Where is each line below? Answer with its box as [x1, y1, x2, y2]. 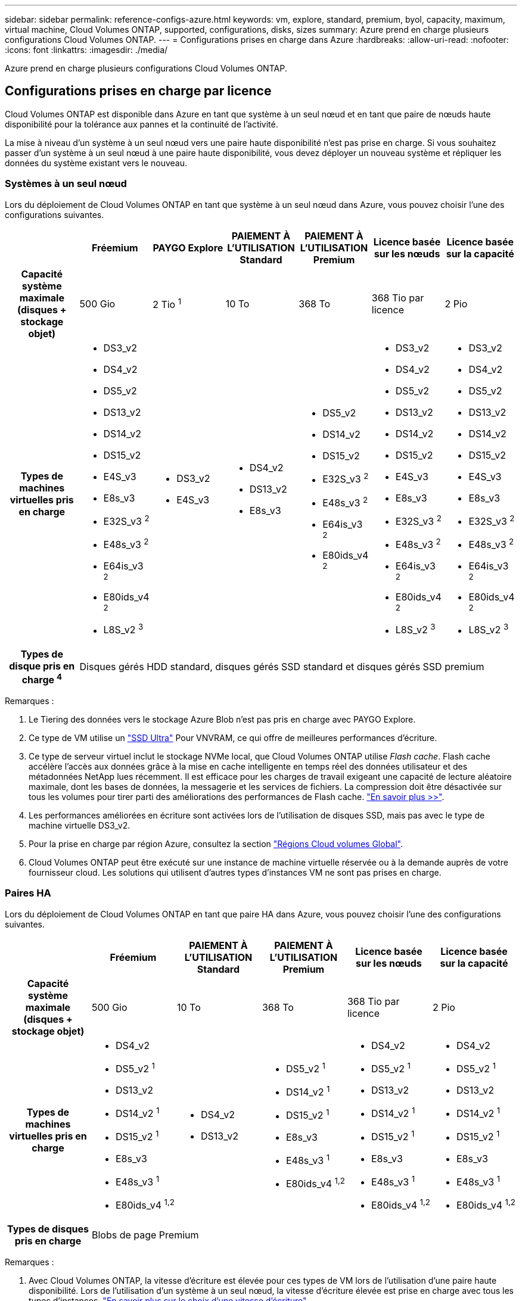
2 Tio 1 [153, 296, 182, 311]
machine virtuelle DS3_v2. [29, 820, 130, 830]
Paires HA [5, 887, 51, 900]
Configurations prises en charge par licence [5, 83, 272, 99]
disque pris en [9, 659, 75, 672]
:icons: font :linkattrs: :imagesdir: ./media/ [5, 45, 168, 55]
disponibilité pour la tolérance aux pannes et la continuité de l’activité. [5, 119, 278, 129]
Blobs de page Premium [91, 1229, 199, 1241]
